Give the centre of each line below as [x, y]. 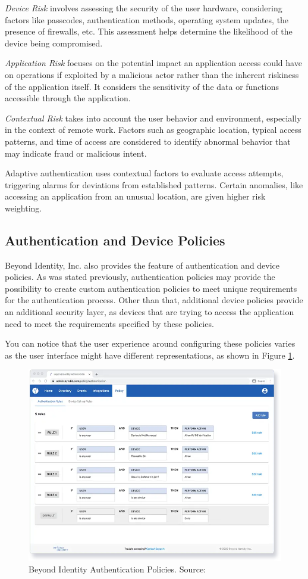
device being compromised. [54, 43]
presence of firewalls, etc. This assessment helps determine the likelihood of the [149, 31]
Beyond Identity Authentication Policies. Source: [117, 569]
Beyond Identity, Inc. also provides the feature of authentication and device [142, 265]
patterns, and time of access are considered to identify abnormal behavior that [148, 141]
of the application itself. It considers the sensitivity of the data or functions [142, 86]
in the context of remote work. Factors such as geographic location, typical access [153, 130]
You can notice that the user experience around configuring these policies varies [150, 343]
